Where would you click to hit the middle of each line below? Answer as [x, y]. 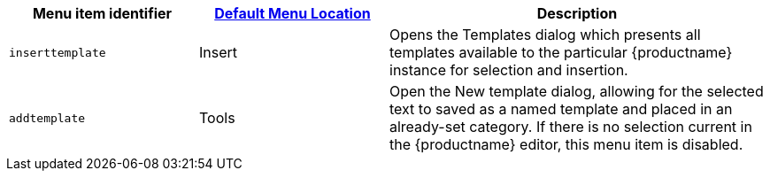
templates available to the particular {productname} [561, 52]
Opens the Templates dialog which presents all [545, 35]
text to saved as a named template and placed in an [561, 109]
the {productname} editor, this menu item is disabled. [566, 144]
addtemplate [47, 118]
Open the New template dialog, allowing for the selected [577, 91]
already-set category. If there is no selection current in [571, 127]
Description [577, 13]
